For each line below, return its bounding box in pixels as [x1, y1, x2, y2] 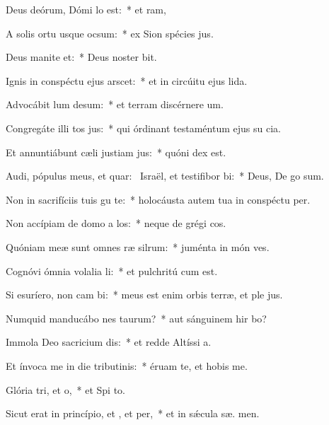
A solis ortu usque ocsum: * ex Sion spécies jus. [6, 25, 214, 40]
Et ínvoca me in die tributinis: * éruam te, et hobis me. [6, 358, 248, 373]
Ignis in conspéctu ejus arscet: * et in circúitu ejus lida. [6, 73, 248, 88]
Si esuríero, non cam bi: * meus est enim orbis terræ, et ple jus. [6, 287, 283, 302]
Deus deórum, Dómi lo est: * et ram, [6, 2, 166, 16]
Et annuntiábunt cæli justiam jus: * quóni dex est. [6, 144, 226, 159]
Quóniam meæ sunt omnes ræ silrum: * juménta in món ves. [6, 239, 270, 254]
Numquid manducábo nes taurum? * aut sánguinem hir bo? [6, 310, 267, 325]
